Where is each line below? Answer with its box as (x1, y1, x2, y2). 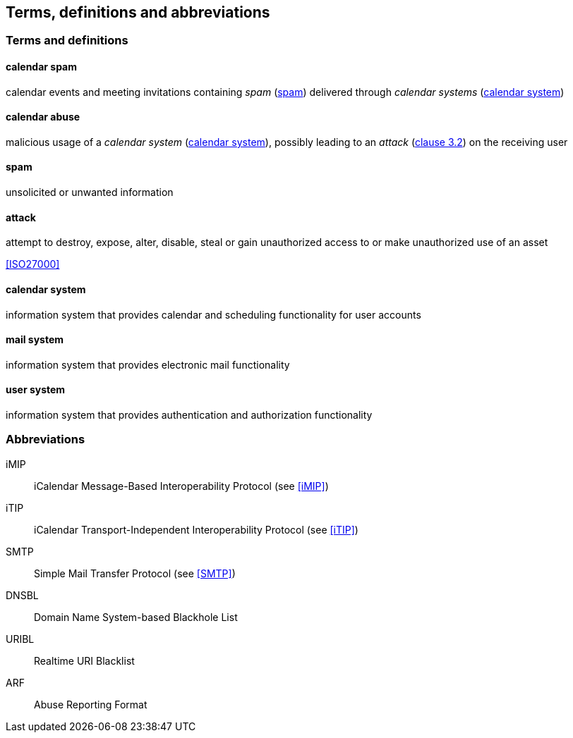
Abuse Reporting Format (34, 698, 147, 711)
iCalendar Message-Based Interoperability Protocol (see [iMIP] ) (34, 479, 329, 492)
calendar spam (6, 61, 78, 73)
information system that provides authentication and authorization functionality (6, 408, 373, 421)
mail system (6, 333, 64, 346)
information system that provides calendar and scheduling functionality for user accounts (6, 308, 421, 321)
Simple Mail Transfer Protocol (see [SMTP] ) (34, 567, 236, 579)
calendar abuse (6, 111, 80, 123)
